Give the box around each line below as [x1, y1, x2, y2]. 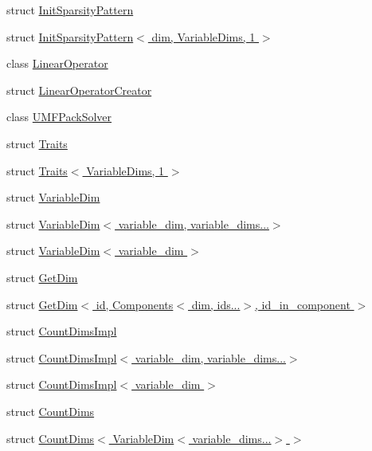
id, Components [96, 296, 174, 312]
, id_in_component [255, 296, 350, 312]
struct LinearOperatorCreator [6, 81, 152, 98]
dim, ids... [191, 296, 241, 312]
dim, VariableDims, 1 [151, 28, 256, 45]
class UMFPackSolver [6, 108, 112, 125]
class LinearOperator [6, 55, 108, 72]
